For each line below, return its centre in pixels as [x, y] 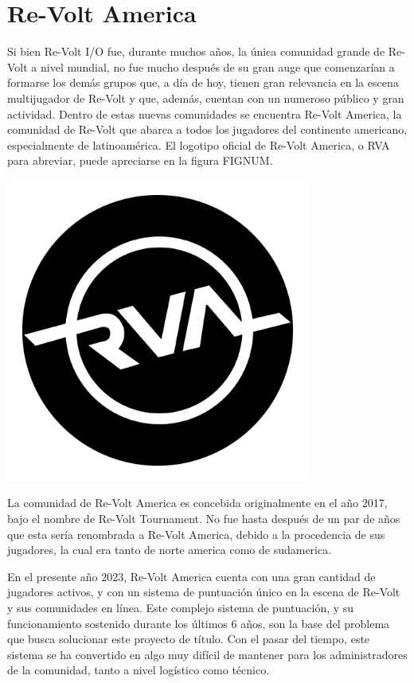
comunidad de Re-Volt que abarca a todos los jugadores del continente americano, [207, 129]
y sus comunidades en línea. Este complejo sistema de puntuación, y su [181, 607]
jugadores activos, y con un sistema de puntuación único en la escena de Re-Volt [204, 592]
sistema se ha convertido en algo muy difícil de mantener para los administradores [207, 654]
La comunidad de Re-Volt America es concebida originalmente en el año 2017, [197, 503]
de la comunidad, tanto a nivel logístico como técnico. [139, 670]
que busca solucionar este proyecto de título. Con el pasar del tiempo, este [189, 639]
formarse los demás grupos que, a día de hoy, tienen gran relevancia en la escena [203, 82]
